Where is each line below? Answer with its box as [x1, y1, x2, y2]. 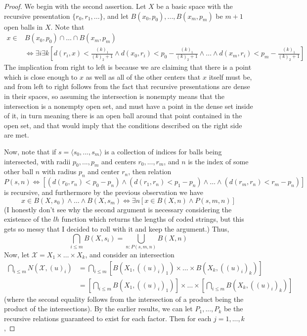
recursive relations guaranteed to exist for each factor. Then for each [4, 313, 212, 323]
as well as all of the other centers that [86, 71, 201, 82]
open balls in [4, 21, 43, 32]
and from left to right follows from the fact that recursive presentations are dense [4, 81, 250, 92]
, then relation [128, 166, 172, 177]
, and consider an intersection [85, 249, 175, 259]
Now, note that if [4, 146, 56, 156]
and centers [101, 156, 136, 166]
